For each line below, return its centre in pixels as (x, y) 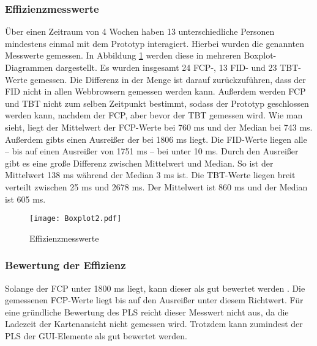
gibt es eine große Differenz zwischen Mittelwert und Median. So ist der (139, 163)
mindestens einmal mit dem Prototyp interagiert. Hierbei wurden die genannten (155, 43)
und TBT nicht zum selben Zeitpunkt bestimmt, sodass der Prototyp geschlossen (157, 103)
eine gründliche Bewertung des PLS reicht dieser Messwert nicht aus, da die (147, 312)
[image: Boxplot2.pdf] (76, 219)
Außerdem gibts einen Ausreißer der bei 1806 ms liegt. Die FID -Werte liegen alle (156, 139)
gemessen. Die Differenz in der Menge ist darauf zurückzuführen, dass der (168, 79)
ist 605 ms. (25, 199)
